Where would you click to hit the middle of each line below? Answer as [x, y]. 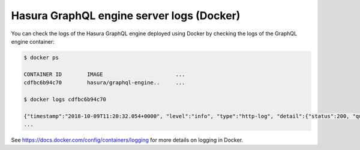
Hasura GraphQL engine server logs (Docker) [126, 16]
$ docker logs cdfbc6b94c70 [65, 99]
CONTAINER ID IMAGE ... [104, 74]
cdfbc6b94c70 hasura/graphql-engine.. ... [104, 83]
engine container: [33, 41]
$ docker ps [41, 57]
